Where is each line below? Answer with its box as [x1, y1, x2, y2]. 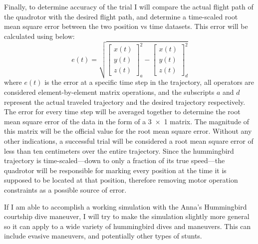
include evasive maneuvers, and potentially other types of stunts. [4, 231, 202, 241]
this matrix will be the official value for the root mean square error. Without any [4, 126, 252, 136]
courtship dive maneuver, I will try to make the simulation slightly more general [4, 211, 250, 222]
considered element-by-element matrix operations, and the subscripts [4, 87, 215, 97]
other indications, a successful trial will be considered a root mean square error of [4, 136, 254, 146]
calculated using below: [4, 30, 75, 41]
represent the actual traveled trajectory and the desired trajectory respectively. [4, 96, 246, 107]
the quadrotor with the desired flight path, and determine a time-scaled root [4, 11, 238, 21]
